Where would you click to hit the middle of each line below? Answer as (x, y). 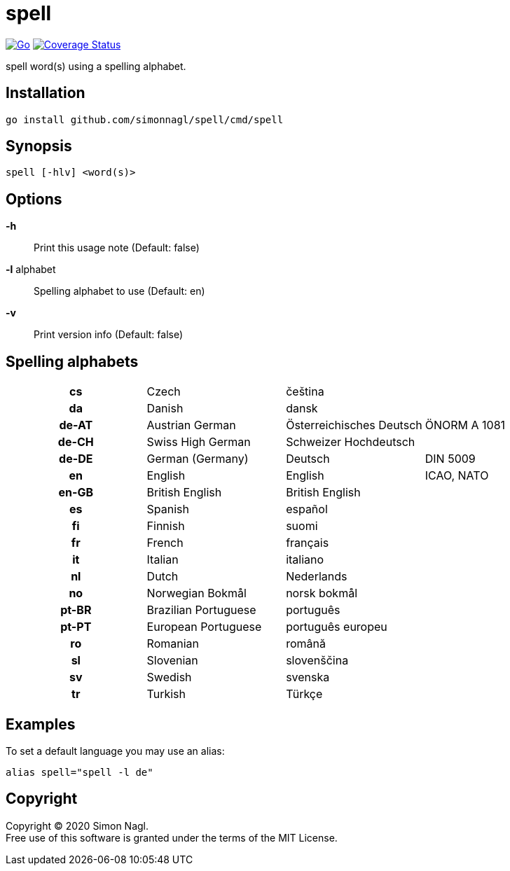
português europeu (337, 627)
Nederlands (317, 577)
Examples (41, 724)
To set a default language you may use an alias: (115, 751)
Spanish (168, 509)
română (306, 644)
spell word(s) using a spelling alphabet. (96, 66)
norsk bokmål (322, 593)
